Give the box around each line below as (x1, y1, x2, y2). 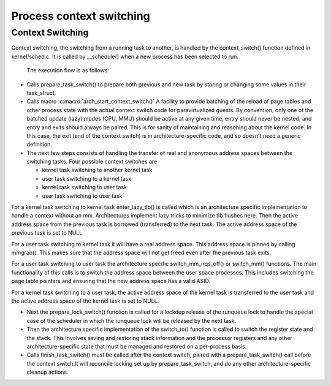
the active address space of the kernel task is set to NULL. (11, 297, 159, 305)
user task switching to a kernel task (42, 175, 132, 182)
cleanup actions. (26, 368, 69, 376)
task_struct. (26, 89, 56, 96)
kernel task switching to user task (42, 184, 127, 191)
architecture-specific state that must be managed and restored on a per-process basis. (26, 342, 247, 350)
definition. (26, 141, 52, 148)
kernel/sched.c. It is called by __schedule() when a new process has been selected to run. (11, 53, 238, 60)
